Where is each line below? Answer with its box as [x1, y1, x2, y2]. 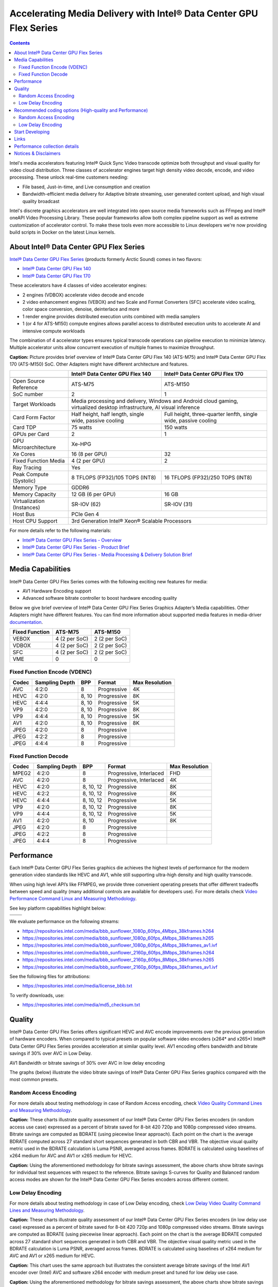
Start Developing [14, 129, 50, 135]
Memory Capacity [12, 491, 57, 498]
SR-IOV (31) [164, 501, 193, 508]
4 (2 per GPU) [71, 457, 106, 464]
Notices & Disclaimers [14, 150, 61, 156]
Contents [9, 40, 30, 46]
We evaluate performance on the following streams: [9, 918, 119, 925]
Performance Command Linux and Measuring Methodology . [9, 896, 137, 902]
